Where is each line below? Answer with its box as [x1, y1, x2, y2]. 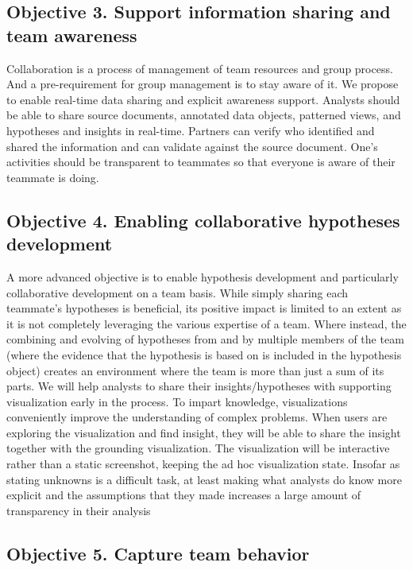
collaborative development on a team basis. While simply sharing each [6, 284, 349, 301]
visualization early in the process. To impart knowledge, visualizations [6, 393, 348, 409]
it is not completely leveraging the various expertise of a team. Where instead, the [6, 315, 407, 332]
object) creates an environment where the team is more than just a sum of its [6, 362, 384, 378]
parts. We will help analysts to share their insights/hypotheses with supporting [6, 378, 392, 394]
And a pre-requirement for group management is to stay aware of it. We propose [6, 76, 399, 92]
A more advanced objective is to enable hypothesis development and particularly [6, 268, 399, 285]
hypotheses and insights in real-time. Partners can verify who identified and [6, 122, 375, 138]
